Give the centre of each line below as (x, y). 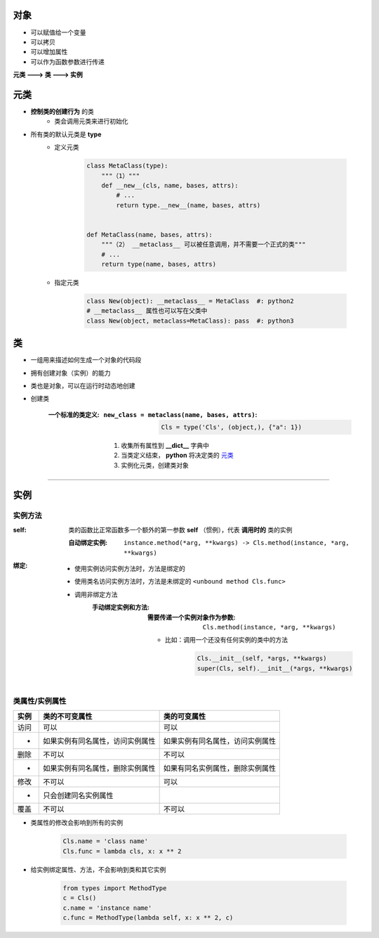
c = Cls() (80, 898)
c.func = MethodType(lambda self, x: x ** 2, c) (148, 917)
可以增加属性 (49, 52)
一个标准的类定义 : (74, 414)
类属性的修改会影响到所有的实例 (77, 823)
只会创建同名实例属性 (78, 796)
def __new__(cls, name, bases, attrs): (170, 185)
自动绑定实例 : (88, 543)
